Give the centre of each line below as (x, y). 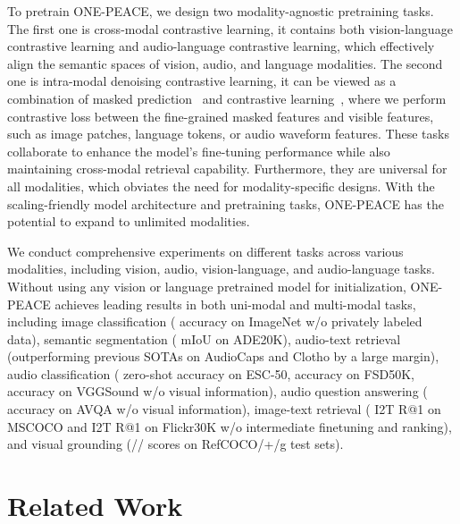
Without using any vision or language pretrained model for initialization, (207, 286)
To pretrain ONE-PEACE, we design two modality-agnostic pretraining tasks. (221, 11)
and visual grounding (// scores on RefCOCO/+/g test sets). (176, 444)
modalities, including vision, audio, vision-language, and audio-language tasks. (221, 269)
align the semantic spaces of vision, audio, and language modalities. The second (225, 63)
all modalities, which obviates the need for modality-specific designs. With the (221, 186)
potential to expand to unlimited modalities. (129, 221)
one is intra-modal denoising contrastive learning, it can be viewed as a (202, 81)
